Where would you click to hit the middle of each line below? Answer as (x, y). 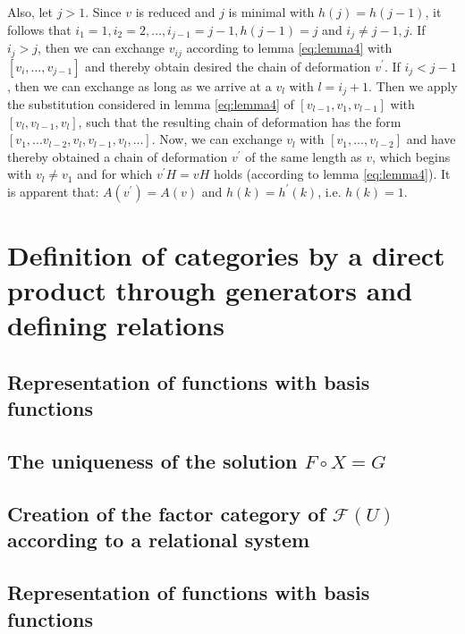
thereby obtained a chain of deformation (118, 156)
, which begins (411, 156)
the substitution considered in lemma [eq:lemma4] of (151, 103)
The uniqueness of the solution (152, 461)
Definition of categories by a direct (226, 255)
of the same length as (304, 156)
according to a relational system (159, 540)
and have (431, 139)
